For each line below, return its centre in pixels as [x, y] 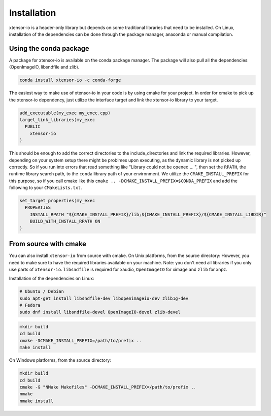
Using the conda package [49, 48]
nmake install [36, 401]
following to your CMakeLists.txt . [46, 188]
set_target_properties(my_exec [57, 201]
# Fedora [30, 305]
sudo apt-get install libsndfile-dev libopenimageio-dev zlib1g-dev [104, 298]
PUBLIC [33, 127]
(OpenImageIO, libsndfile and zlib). [44, 67]
